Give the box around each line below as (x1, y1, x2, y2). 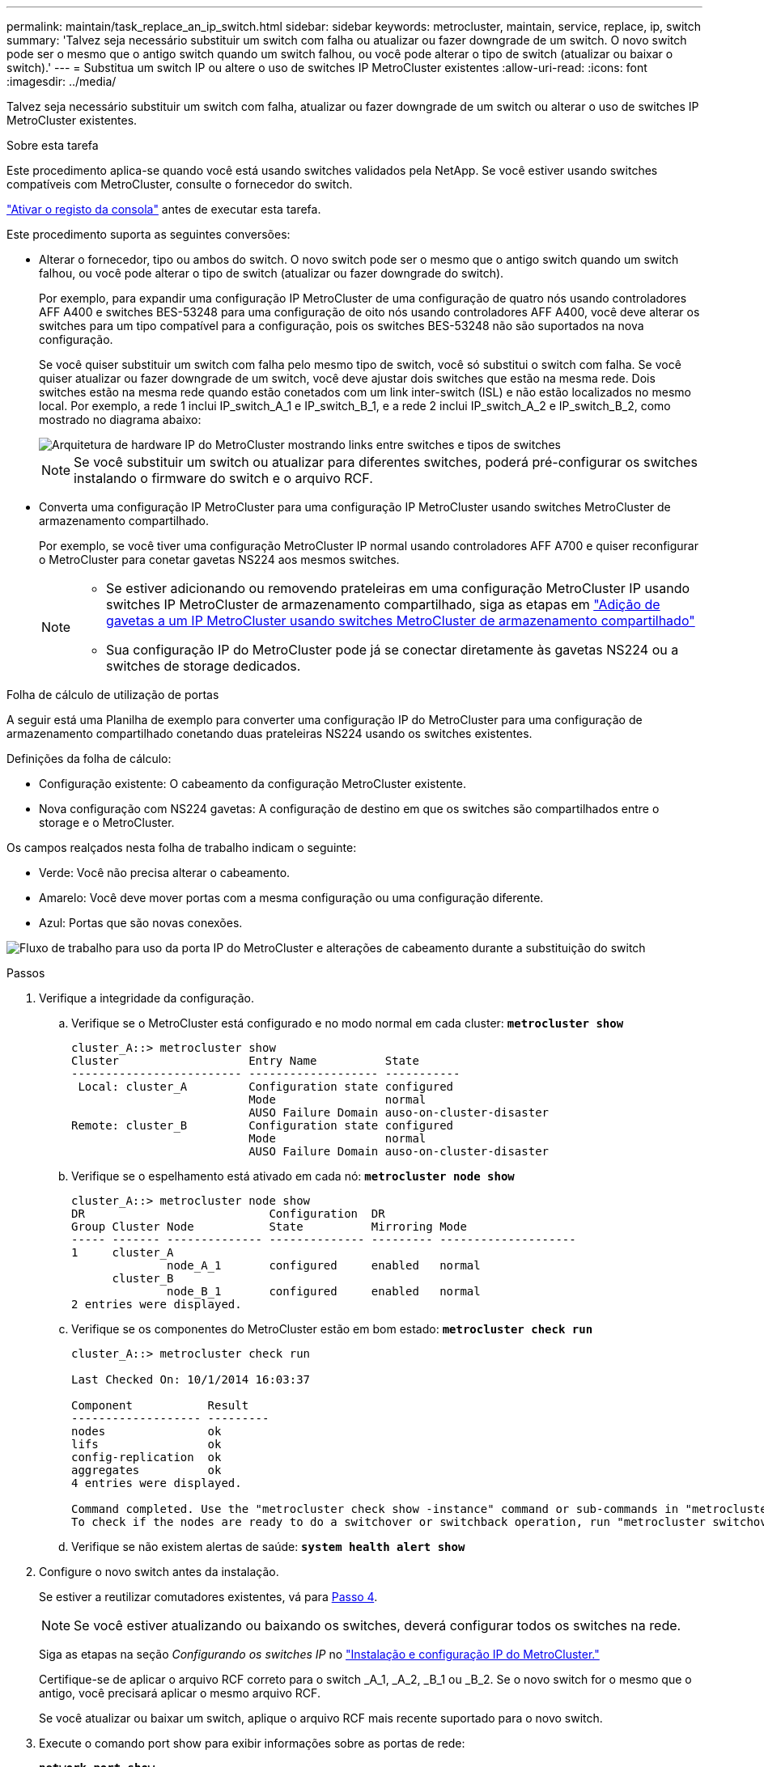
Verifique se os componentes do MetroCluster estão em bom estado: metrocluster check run (71, 1322, 593, 1336)
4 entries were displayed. (71, 1477, 242, 1489)
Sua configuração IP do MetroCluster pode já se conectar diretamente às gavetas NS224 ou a (106, 642, 679, 658)
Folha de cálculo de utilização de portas (6, 688, 219, 701)
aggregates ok (71, 1464, 222, 1477)
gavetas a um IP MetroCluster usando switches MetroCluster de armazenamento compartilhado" (106, 612, 695, 629)
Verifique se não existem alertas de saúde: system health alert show (71, 1540, 465, 1553)
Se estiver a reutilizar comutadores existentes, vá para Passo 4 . (39, 1590, 378, 1604)
